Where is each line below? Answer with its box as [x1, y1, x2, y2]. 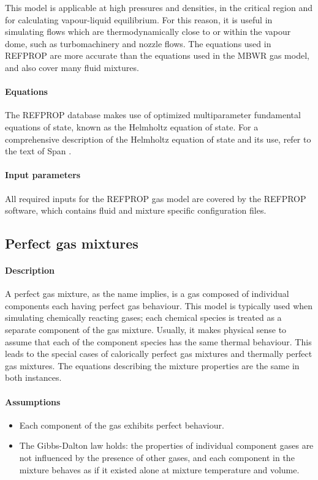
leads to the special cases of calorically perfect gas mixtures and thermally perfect [5, 347, 312, 360]
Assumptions [5, 395, 61, 408]
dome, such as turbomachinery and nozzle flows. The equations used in [5, 37, 271, 50]
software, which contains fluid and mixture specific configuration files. [5, 204, 267, 217]
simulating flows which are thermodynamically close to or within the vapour [5, 25, 291, 38]
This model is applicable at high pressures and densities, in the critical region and [5, 1, 312, 13]
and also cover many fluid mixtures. [5, 61, 139, 73]
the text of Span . [5, 144, 72, 157]
